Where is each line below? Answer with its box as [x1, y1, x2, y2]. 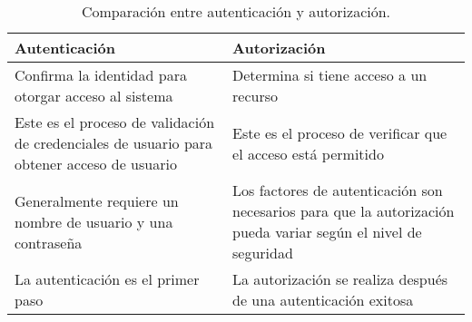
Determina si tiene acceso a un [232, 64, 428, 85]
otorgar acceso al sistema [15, 85, 173, 106]
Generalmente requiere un [15, 190, 179, 211]
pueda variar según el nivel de [232, 221, 422, 242]
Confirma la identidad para [15, 64, 187, 85]
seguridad [232, 242, 293, 263]
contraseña [15, 231, 83, 253]
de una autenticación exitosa [232, 289, 414, 310]
